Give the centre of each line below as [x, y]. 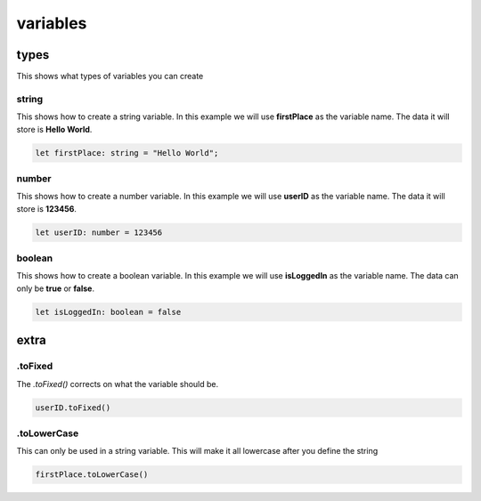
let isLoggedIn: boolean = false [108, 312]
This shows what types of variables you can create [110, 77]
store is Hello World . [54, 129]
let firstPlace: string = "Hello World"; [127, 153]
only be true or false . [56, 288]
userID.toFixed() [73, 408]
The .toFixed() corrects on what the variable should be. [118, 384]
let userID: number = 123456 [99, 232]
